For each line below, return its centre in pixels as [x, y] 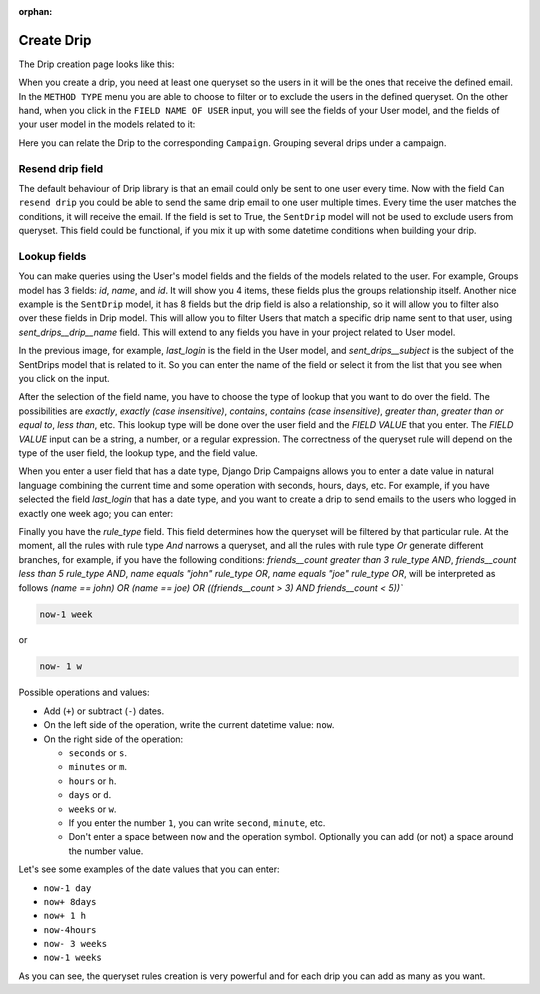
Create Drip [55, 40]
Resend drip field [61, 168]
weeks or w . [92, 809]
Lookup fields [52, 256]
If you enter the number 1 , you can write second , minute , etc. [197, 822]
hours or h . [92, 781]
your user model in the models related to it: [107, 124]
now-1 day [67, 888]
